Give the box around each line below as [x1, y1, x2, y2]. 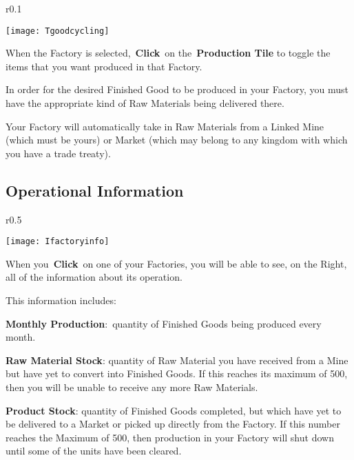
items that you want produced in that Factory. [6, 59, 202, 73]
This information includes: [6, 293, 116, 308]
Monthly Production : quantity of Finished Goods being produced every [6, 316, 322, 330]
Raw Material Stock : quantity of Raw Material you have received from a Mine [6, 352, 348, 367]
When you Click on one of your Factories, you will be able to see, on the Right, [6, 256, 347, 270]
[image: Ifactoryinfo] [6, 237, 110, 247]
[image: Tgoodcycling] [6, 26, 110, 36]
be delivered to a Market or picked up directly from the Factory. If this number [6, 417, 340, 431]
